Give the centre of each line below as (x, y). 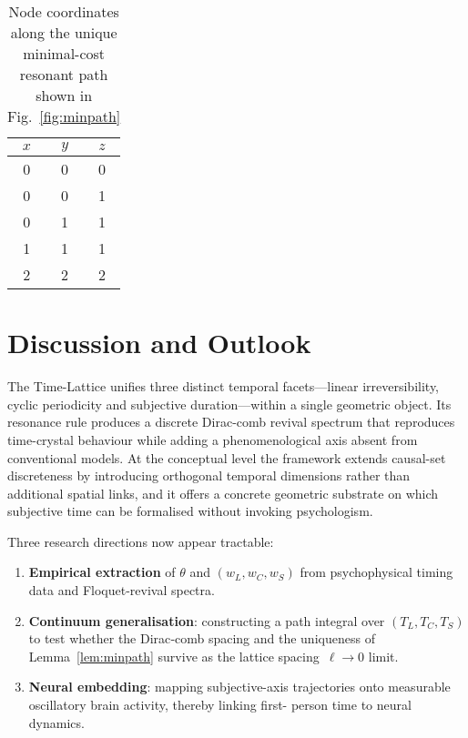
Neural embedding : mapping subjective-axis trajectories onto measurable (239, 687)
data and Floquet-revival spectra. (122, 590)
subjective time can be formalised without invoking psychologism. (190, 511)
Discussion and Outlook (159, 343)
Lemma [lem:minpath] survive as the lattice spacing (174, 656)
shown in (64, 95)
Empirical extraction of (102, 572)
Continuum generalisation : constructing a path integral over (207, 620)
